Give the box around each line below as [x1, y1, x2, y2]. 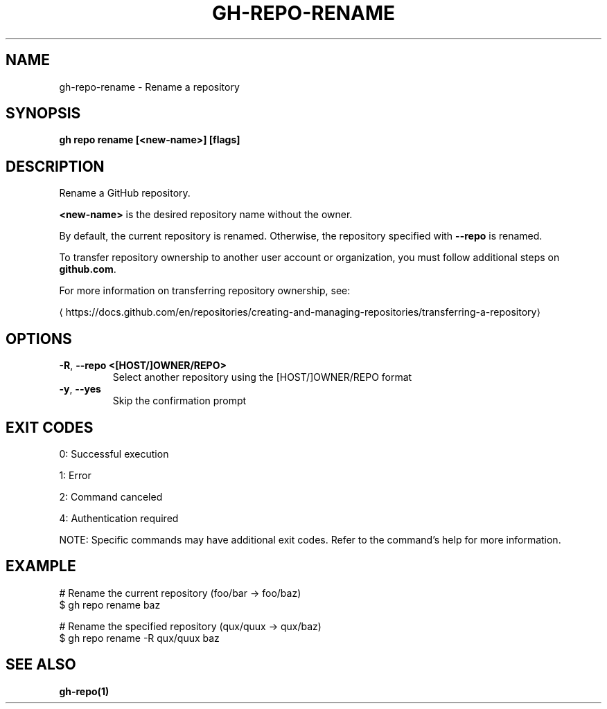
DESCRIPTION [6, 157, 105, 175]
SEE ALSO [6, 656, 76, 674]
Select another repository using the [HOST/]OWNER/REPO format [112, 371, 412, 384]
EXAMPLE [6, 557, 76, 575]
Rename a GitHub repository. [59, 187, 191, 199]
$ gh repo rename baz [59, 598, 161, 611]
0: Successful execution [59, 447, 169, 460]
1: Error [59, 469, 91, 481]
